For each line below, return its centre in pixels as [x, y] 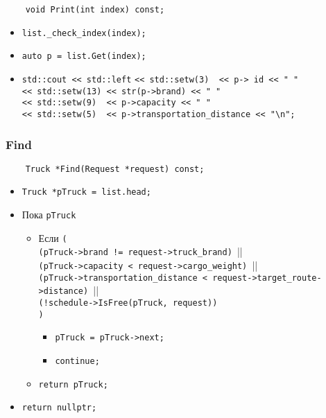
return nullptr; [59, 408]
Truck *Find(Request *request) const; [115, 169]
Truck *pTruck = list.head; [86, 192]
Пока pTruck [49, 215]
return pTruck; [73, 384]
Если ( [53, 237]
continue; [77, 362]
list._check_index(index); [84, 33]
